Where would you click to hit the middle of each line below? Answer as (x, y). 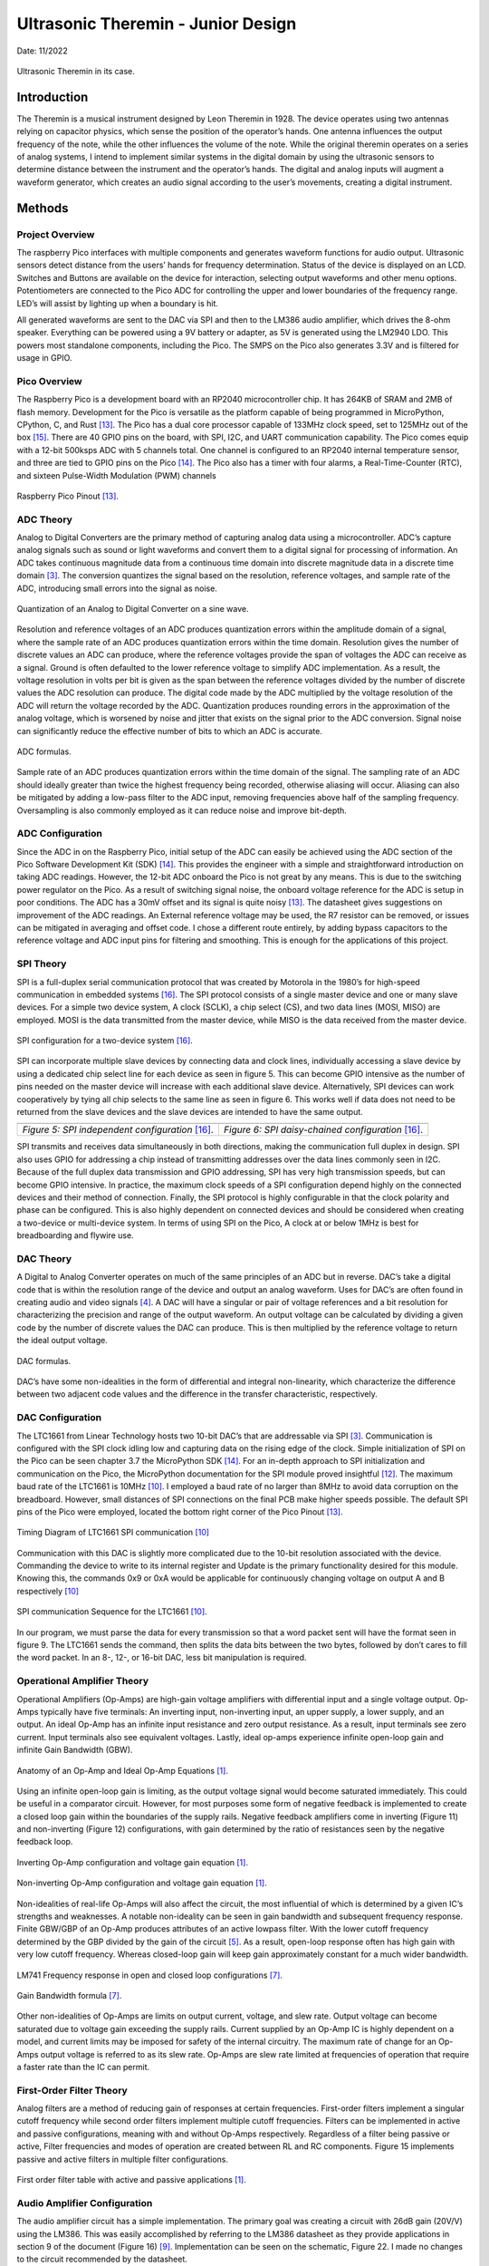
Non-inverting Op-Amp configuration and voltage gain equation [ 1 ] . (142, 1883)
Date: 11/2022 (42, 51)
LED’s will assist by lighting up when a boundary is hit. (118, 303)
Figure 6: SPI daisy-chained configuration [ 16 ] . (323, 1130)
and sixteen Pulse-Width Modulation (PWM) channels (116, 475)
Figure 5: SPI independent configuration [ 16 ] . (118, 1130)
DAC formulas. (44, 1361)
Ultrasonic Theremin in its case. (76, 71)
